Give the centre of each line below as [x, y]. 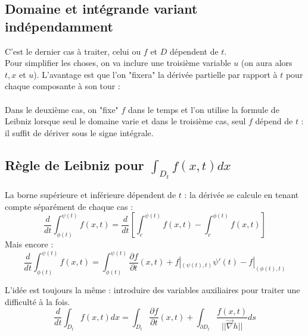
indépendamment [59, 26]
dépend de [274, 121]
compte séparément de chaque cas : [69, 206]
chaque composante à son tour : [63, 86]
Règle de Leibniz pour [74, 164]
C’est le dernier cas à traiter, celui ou [73, 51]
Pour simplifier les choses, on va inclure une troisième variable [118, 63]
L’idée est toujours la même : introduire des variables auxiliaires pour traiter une [153, 289]
